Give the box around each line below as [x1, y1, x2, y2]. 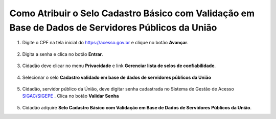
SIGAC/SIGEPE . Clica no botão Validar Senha [22, 93, 119, 99]
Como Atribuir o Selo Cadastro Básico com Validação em [9, 8, 255, 19]
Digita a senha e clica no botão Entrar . [22, 51, 103, 57]
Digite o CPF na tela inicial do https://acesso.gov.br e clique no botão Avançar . [22, 40, 189, 46]
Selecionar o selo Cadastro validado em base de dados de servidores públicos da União [22, 74, 212, 80]
